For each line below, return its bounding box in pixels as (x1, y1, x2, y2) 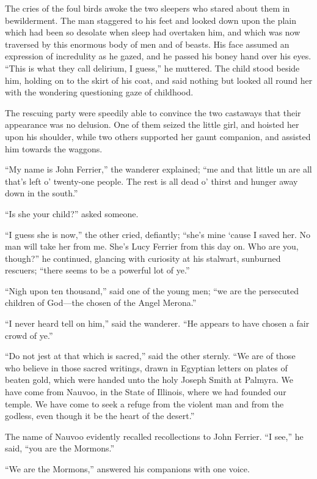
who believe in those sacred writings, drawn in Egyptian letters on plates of (5, 361, 288, 374)
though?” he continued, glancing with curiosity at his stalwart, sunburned (5, 251, 281, 264)
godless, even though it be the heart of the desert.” (5, 409, 195, 422)
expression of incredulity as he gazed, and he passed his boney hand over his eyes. (5, 50, 312, 62)
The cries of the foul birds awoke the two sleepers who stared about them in (5, 2, 290, 14)
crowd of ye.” (5, 329, 53, 341)
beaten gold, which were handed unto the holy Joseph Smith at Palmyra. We (5, 373, 293, 386)
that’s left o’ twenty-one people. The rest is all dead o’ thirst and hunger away (5, 174, 298, 187)
